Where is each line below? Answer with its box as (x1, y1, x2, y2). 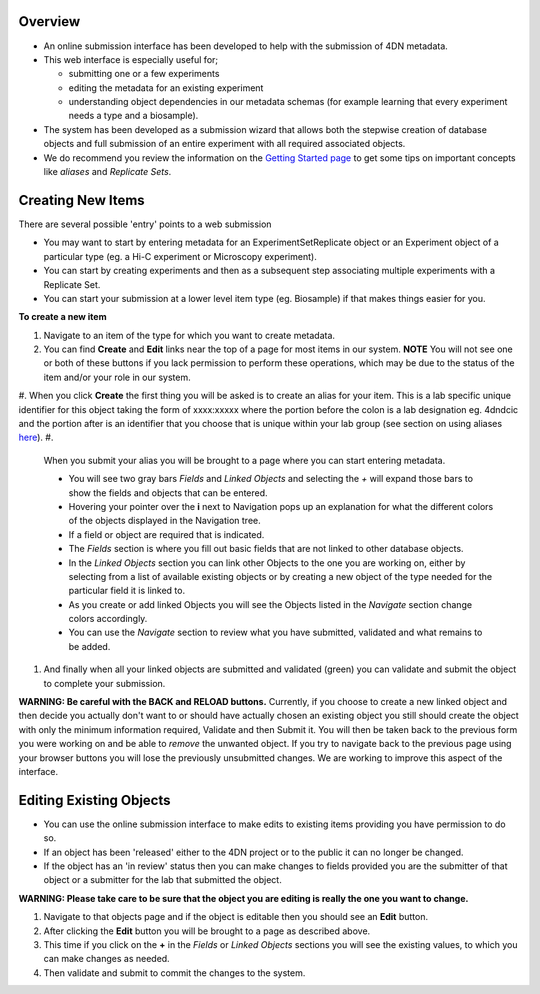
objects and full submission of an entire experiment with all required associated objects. (43, 138, 406, 150)
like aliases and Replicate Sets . (43, 166, 172, 178)
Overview (18, 13, 81, 30)
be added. (68, 640, 111, 652)
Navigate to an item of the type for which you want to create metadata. (43, 329, 335, 341)
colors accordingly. (68, 613, 148, 625)
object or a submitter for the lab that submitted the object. (43, 874, 282, 886)
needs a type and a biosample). (68, 110, 199, 122)
